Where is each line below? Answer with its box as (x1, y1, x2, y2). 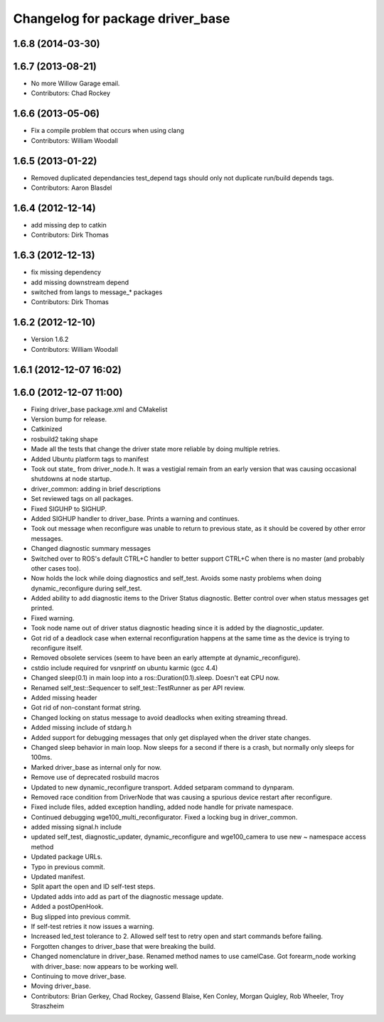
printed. (31, 604, 54, 613)
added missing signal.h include (31, 823, 122, 832)
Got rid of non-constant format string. (31, 704, 142, 712)
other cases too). (31, 564, 81, 572)
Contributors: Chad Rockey (31, 89, 110, 97)
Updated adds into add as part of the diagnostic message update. (31, 892, 224, 900)
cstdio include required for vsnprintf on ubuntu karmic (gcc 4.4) (31, 663, 218, 672)
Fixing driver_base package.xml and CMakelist (31, 405, 168, 414)
